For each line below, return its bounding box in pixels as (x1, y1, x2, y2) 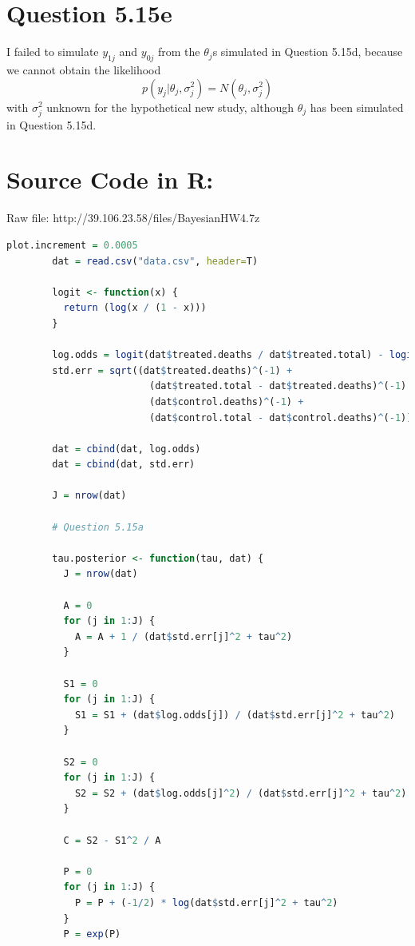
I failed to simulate (6, 43, 99, 60)
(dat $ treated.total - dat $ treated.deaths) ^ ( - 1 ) (148, 380, 407, 392)
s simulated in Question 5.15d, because (212, 43, 403, 60)
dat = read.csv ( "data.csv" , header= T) (52, 255, 259, 267)
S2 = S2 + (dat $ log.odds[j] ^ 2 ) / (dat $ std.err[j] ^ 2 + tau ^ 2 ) (74, 787, 407, 799)
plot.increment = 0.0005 (6, 239, 138, 251)
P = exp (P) (63, 928, 121, 940)
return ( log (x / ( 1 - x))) (63, 302, 207, 314)
